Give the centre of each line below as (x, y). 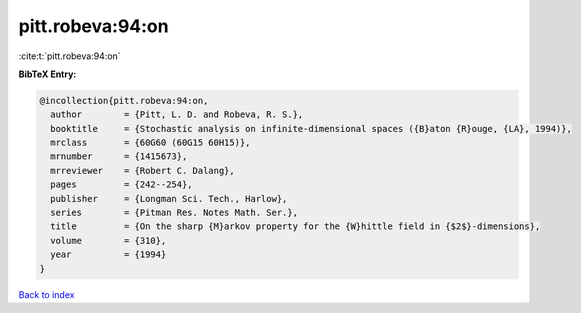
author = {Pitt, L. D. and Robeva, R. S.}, (177, 114)
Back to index (46, 294)
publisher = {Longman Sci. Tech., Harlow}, (169, 198)
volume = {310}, (108, 240)
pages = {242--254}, (122, 184)
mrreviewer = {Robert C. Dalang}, (142, 170)
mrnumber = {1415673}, (119, 156)
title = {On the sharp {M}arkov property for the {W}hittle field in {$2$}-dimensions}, (295, 226)
